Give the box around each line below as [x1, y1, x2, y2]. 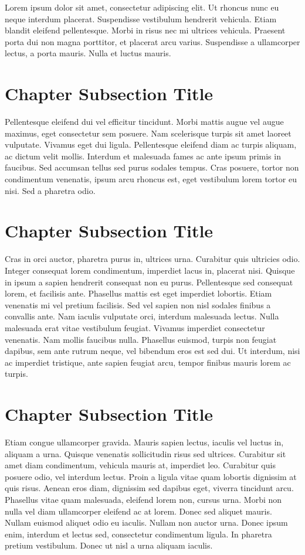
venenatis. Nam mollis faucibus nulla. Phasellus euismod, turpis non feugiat [5, 333, 277, 345]
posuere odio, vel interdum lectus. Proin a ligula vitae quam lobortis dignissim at [5, 470, 297, 482]
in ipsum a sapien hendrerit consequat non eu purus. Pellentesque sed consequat [5, 275, 293, 288]
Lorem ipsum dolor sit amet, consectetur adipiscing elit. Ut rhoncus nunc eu [5, 1, 279, 13]
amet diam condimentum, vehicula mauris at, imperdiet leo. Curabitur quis [5, 459, 276, 471]
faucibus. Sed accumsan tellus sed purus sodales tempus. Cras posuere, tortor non [5, 161, 299, 173]
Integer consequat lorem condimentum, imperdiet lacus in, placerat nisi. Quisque [5, 264, 295, 276]
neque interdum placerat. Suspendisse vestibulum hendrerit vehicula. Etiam [5, 12, 277, 25]
